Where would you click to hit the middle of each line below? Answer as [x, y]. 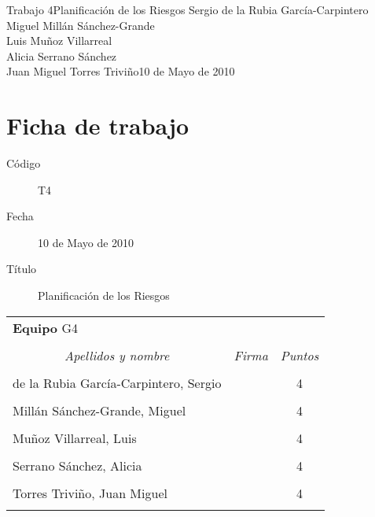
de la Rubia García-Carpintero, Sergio [117, 382]
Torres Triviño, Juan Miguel [90, 493]
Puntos [300, 355]
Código [24, 163]
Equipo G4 [45, 327]
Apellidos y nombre [117, 355]
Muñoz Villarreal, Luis [75, 438]
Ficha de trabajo [98, 126]
